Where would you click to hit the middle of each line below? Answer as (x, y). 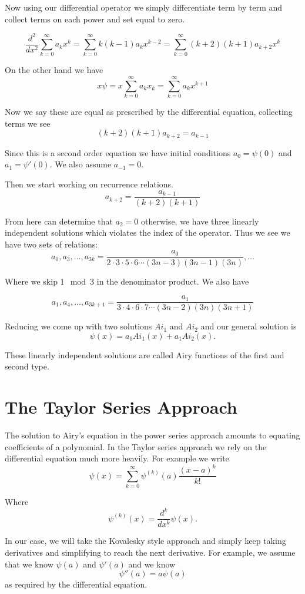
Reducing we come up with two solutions (78, 326)
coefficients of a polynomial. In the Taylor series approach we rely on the (136, 446)
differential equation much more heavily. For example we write (117, 458)
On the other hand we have (54, 70)
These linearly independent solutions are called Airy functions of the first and (145, 354)
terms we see (28, 123)
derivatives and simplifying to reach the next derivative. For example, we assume (150, 552)
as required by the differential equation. (76, 584)
